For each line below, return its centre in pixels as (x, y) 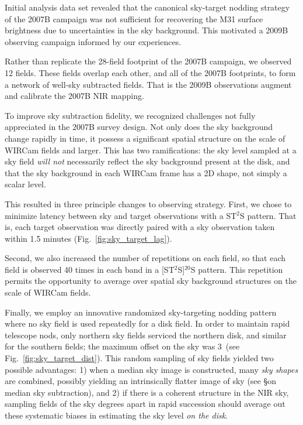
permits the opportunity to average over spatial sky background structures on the (151, 281)
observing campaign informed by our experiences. (93, 41)
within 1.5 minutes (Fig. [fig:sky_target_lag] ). (88, 238)
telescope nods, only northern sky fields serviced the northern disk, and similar (146, 335)
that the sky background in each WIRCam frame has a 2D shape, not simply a (146, 172)
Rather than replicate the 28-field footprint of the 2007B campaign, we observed (148, 61)
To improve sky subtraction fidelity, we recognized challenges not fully (130, 115)
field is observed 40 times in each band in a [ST (90, 269)
